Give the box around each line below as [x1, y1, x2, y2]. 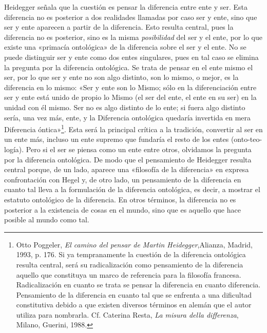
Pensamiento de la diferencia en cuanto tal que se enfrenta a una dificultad [16, 289, 252, 300]
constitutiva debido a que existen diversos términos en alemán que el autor [16, 299, 252, 310]
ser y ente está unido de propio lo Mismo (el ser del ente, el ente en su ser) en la [4, 92, 257, 102]
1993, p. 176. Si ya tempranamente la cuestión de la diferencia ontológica [16, 249, 246, 260]
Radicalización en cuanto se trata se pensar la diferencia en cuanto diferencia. [16, 279, 261, 290]
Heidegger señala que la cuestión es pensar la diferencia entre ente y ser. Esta [4, 2, 248, 12]
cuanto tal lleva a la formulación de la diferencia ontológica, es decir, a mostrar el [4, 184, 260, 195]
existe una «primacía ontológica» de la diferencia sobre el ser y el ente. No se [4, 41, 246, 52]
